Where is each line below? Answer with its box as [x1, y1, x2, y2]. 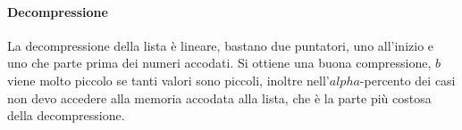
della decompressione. [7, 106, 125, 125]
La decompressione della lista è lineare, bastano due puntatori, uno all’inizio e [7, 36, 434, 54]
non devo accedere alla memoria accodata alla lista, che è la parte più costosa [7, 88, 432, 107]
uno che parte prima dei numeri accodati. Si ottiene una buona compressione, [7, 53, 432, 72]
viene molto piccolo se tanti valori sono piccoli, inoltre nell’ [7, 70, 330, 89]
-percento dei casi [359, 70, 456, 89]
